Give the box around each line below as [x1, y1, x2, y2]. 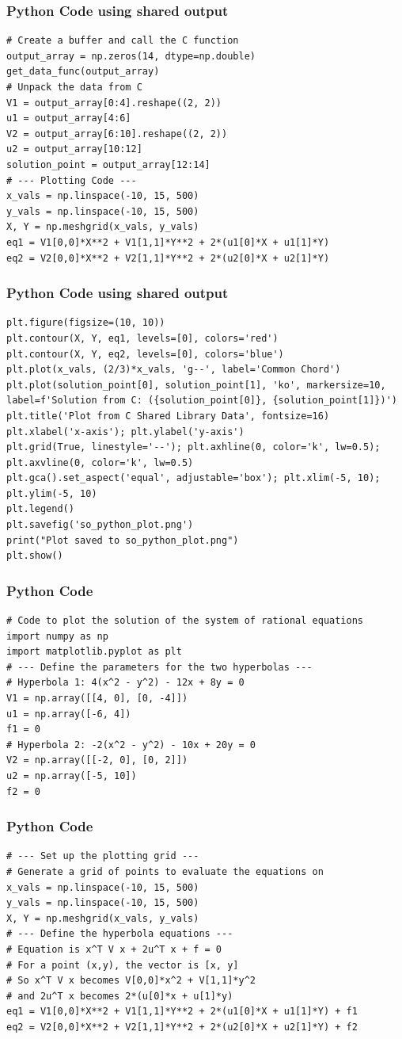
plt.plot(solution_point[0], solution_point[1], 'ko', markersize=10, [6, 379, 386, 391]
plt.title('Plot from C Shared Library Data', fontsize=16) [6, 410, 330, 422]
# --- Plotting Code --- [6, 174, 137, 186]
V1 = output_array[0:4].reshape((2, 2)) [6, 97, 222, 109]
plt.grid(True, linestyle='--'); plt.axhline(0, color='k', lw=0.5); [6, 441, 381, 453]
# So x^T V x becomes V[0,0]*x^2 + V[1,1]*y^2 [6, 975, 256, 987]
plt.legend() [6, 503, 74, 515]
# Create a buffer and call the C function [6, 35, 239, 47]
